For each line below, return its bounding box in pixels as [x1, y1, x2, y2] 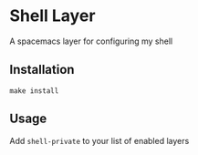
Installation [9, 62, 75, 77]
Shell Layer [9, 5, 96, 26]
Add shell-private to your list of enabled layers [9, 135, 190, 146]
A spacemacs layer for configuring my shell [9, 36, 173, 46]
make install [9, 86, 59, 96]
